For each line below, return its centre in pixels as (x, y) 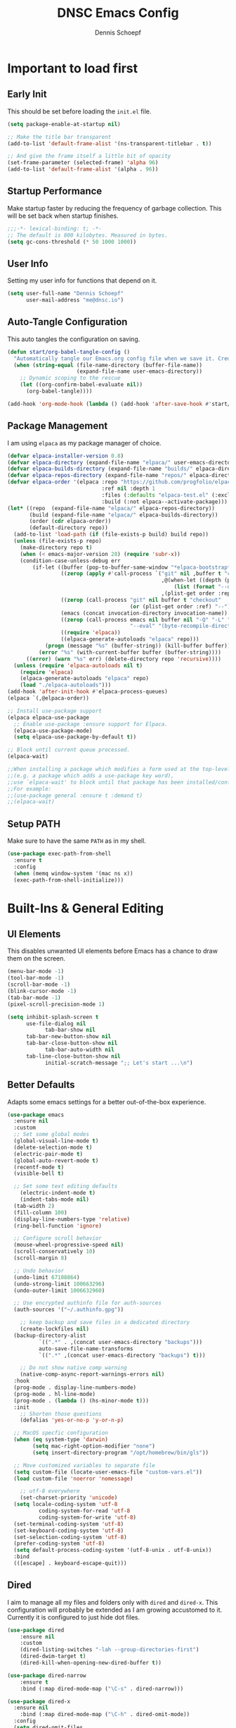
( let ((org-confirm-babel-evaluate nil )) (81, 385)
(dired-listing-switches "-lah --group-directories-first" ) (110, 1650)
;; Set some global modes (52, 1135)
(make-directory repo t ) (56, 548)
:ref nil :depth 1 (129, 488)
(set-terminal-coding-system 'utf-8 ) (69, 1524)
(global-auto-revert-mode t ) (56, 1161)
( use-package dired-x (39, 1701)
